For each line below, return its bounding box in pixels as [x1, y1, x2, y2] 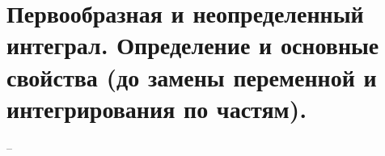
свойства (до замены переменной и [6, 60, 377, 93]
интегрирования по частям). [6, 91, 307, 124]
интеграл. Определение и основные [6, 28, 379, 61]
